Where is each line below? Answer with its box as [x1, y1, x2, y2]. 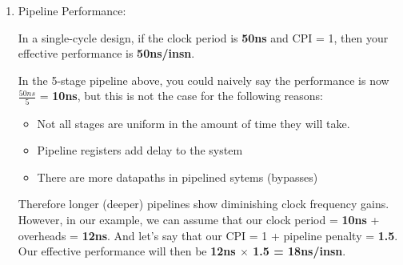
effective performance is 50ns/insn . [18, 45, 195, 62]
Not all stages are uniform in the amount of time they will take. [37, 114, 350, 131]
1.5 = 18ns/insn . [253, 243, 346, 259]
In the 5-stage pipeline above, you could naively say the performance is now [18, 71, 389, 88]
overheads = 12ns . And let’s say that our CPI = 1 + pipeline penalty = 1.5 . [18, 227, 398, 243]
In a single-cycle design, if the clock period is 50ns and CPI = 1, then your [18, 29, 389, 46]
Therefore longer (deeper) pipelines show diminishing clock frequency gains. [18, 195, 389, 212]
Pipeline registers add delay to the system [37, 142, 243, 159]
